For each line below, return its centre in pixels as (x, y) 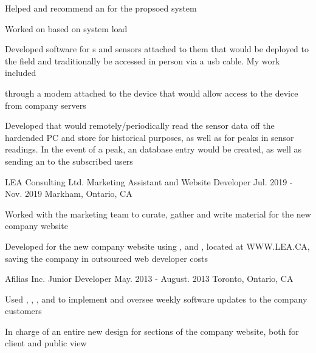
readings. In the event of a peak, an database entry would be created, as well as (153, 149)
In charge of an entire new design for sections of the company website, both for (152, 331)
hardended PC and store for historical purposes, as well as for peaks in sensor (149, 137)
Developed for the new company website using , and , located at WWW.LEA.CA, (157, 246)
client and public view (46, 343)
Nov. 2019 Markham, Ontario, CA (69, 194)
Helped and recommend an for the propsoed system (101, 8)
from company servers (46, 105)
